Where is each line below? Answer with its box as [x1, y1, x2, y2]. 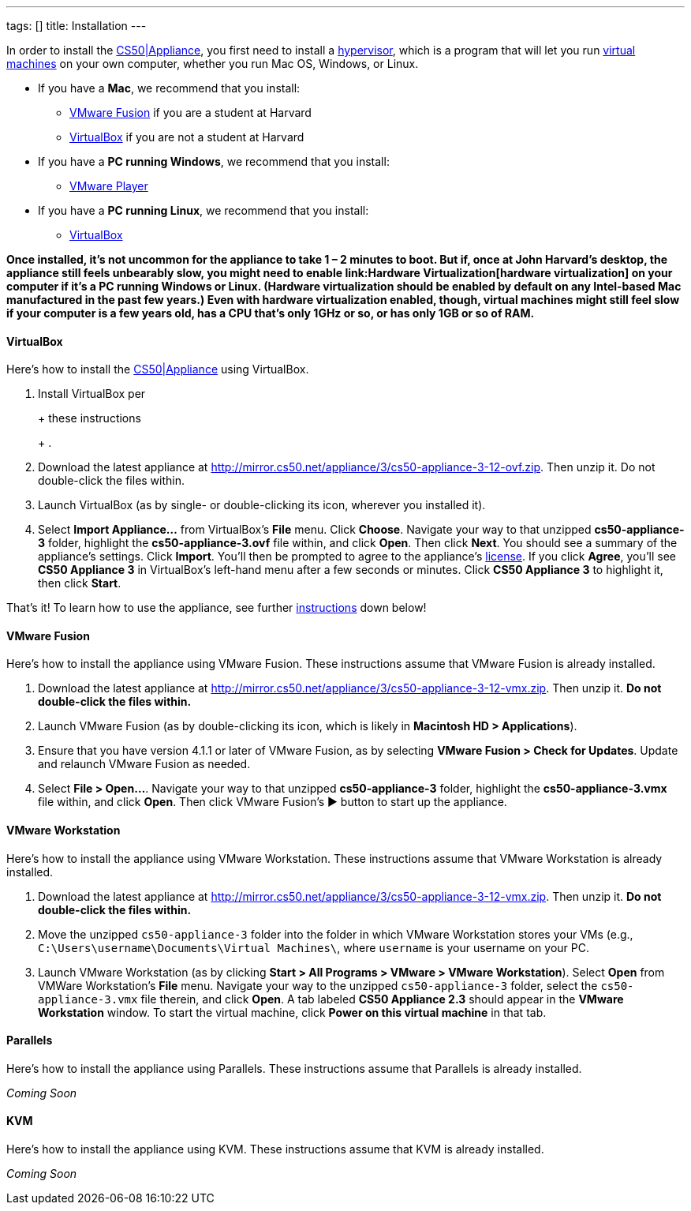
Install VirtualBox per [38, 387, 146, 401]
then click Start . [38, 576, 121, 591]
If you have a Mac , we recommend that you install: [38, 81, 301, 95]
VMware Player [69, 179, 148, 193]
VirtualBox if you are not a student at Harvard [69, 130, 304, 144]
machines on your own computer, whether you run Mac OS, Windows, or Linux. [6, 57, 419, 70]
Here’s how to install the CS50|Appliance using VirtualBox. [6, 362, 309, 377]
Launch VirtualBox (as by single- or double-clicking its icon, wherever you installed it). [38, 498, 486, 512]
